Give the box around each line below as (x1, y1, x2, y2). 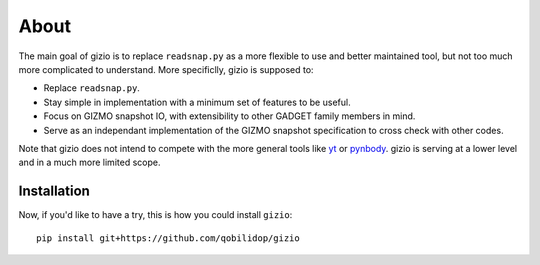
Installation (18, 183, 90, 200)
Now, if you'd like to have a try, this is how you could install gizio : (18, 209, 293, 221)
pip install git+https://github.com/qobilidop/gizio (36, 232, 300, 244)
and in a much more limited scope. (18, 156, 161, 169)
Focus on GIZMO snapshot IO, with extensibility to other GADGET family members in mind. (43, 110, 416, 122)
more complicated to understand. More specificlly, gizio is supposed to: (18, 63, 314, 75)
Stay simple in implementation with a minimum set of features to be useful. (43, 96, 351, 108)
